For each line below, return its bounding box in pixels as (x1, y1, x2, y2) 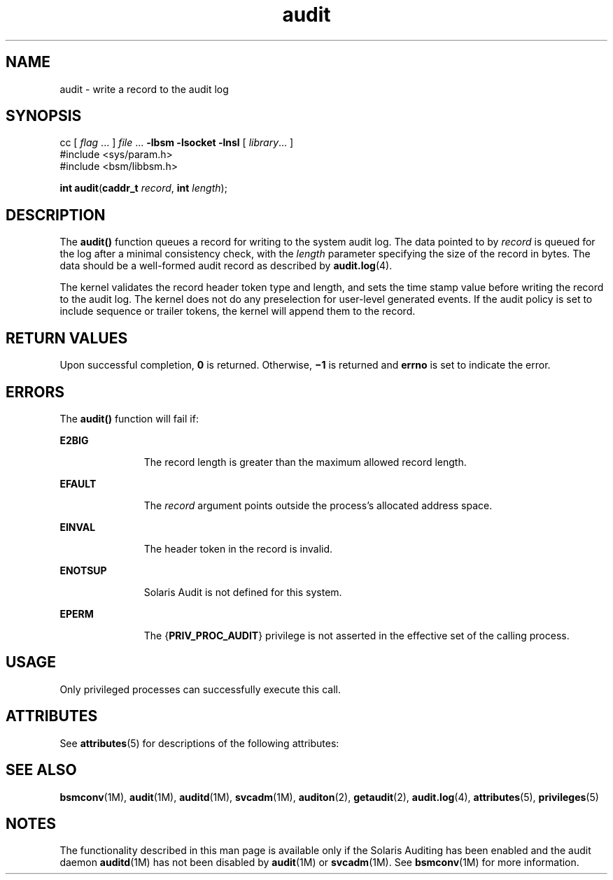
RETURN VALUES (6, 329, 128, 347)
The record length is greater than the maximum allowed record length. (143, 455, 467, 468)
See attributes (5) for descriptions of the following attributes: (59, 737, 339, 749)
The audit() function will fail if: (59, 412, 199, 425)
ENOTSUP (59, 564, 107, 576)
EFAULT (59, 477, 97, 490)
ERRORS (6, 383, 65, 401)
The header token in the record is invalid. (143, 542, 333, 555)
